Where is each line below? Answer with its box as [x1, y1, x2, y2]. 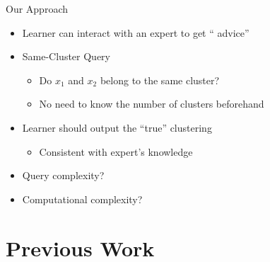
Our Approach [6, 1, 68, 16]
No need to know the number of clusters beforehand [39, 96, 264, 111]
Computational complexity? [22, 191, 143, 206]
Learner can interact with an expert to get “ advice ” [22, 25, 250, 40]
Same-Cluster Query [22, 49, 111, 64]
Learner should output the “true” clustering [22, 120, 212, 135]
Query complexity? [22, 168, 105, 183]
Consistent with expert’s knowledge [39, 144, 193, 159]
